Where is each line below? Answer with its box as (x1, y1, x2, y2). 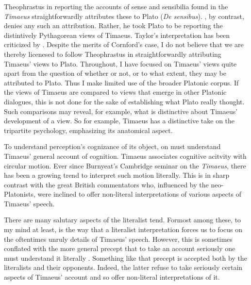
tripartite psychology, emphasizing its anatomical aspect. (4, 125, 173, 135)
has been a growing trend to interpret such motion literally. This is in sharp (4, 170, 230, 180)
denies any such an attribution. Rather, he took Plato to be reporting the (4, 20, 223, 31)
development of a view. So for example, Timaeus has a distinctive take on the (4, 116, 235, 126)
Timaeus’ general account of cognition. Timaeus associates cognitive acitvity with (4, 151, 247, 161)
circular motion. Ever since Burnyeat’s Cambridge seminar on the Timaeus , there (4, 160, 246, 170)
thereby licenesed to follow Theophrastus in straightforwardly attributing (4, 49, 221, 59)
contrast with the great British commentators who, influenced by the (4, 179, 209, 189)
